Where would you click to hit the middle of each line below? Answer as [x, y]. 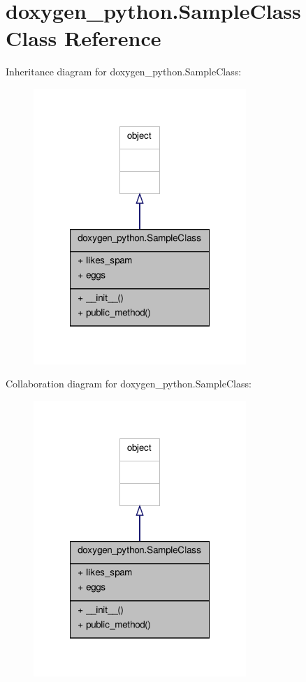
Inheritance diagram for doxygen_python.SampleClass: [124, 72]
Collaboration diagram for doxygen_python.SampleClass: [129, 384]
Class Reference [83, 38]
